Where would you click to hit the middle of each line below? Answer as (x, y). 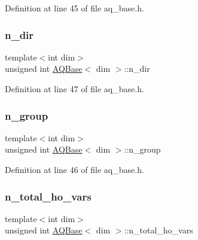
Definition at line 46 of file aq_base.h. (74, 169)
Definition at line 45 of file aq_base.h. (74, 8)
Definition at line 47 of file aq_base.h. (74, 89)
